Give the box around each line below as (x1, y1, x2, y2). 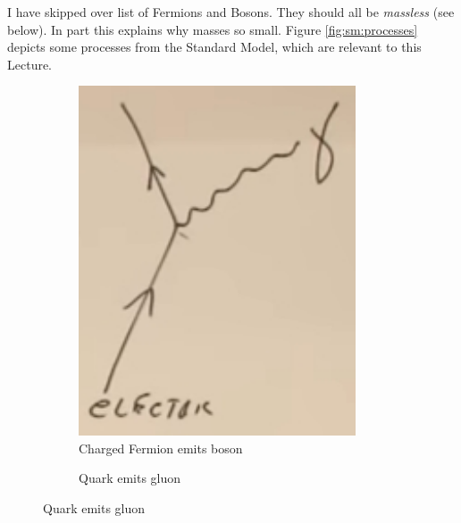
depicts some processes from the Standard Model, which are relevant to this (7, 37, 422, 56)
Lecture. (7, 54, 53, 73)
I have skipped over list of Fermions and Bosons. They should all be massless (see (7, 3, 455, 21)
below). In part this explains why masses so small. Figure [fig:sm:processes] (7, 20, 418, 38)
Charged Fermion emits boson (79, 438, 243, 457)
